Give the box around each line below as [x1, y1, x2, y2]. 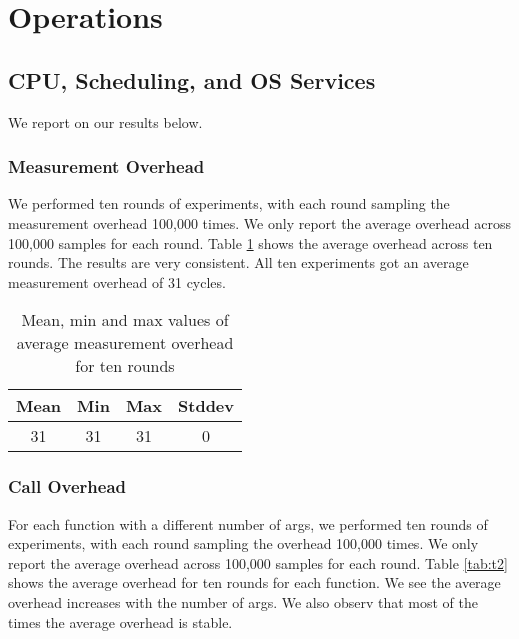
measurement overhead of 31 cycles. [8, 271, 226, 292]
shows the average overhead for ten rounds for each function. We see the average [8, 572, 501, 593]
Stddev [178, 394, 234, 418]
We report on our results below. [8, 111, 203, 132]
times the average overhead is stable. [8, 611, 233, 632]
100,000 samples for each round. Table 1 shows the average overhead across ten [8, 232, 493, 253]
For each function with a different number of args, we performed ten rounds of [8, 513, 488, 534]
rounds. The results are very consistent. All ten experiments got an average [8, 252, 469, 273]
